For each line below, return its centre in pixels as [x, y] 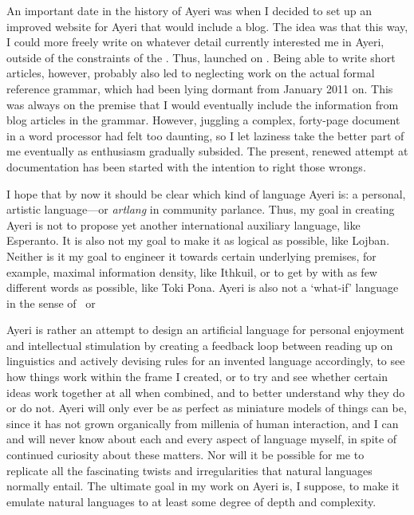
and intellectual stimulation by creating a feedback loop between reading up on [200, 345]
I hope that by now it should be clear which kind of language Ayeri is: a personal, [206, 193]
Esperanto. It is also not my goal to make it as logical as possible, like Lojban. [198, 240]
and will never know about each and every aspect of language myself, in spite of [202, 439]
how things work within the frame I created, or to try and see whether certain [197, 377]
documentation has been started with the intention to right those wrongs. [186, 166]
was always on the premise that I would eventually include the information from [203, 104]
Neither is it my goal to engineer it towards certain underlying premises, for [191, 256]
